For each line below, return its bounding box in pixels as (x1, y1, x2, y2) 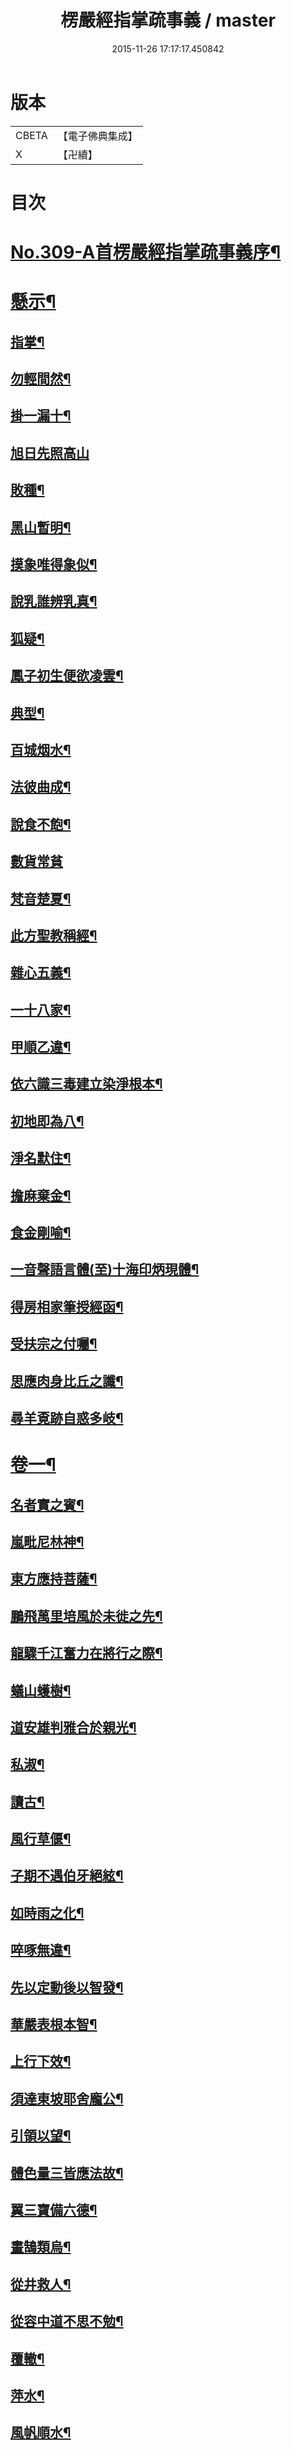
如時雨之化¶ (10, 1904, 85, 1921)
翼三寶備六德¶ (10, 2201, 98, 2218)
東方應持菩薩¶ (10, 1571, 98, 1588)
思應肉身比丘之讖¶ (10, 1372, 124, 1390)
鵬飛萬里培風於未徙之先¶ (10, 1607, 163, 1625)
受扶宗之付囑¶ (10, 1336, 98, 1353)
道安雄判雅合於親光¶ (10, 1719, 137, 1736)
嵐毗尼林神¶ (10, 1533, 85, 1550)
